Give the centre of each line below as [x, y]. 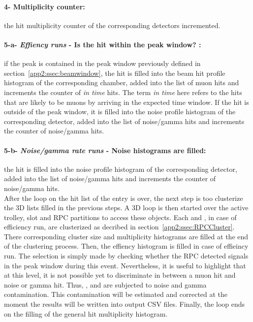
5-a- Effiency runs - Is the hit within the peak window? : [103, 44]
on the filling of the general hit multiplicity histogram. [86, 313]
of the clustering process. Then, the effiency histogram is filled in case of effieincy [126, 246]
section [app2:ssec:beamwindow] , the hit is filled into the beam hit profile [115, 73]
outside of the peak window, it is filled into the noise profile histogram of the [120, 112]
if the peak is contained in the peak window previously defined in [102, 63]
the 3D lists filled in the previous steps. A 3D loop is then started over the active [126, 208]
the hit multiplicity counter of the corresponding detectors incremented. [112, 25]
